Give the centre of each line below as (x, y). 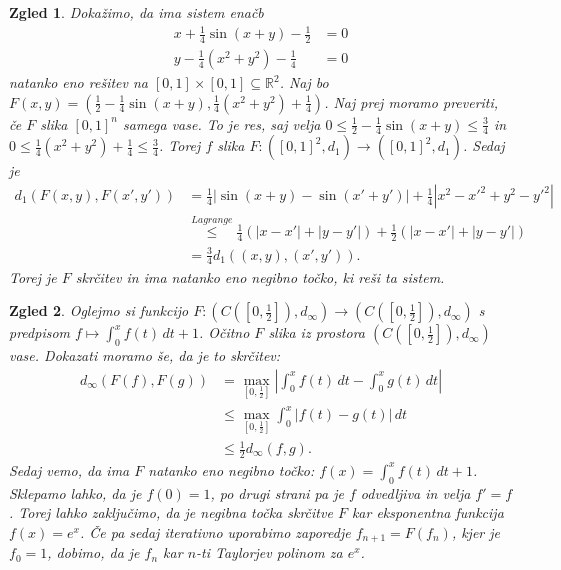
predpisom (40, 332)
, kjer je (476, 531)
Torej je (33, 276)
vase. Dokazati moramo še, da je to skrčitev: (145, 354)
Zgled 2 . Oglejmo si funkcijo (99, 310)
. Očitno (224, 332)
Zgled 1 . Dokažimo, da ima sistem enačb (136, 12)
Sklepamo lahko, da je (75, 492)
